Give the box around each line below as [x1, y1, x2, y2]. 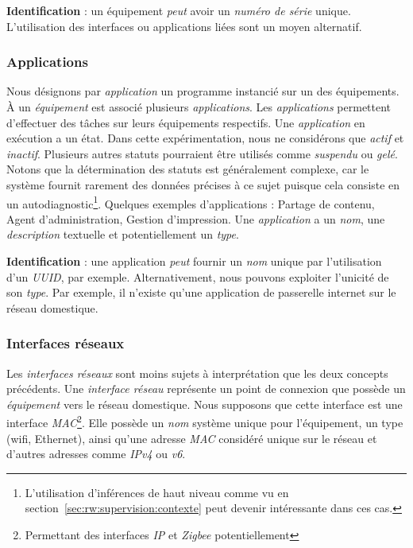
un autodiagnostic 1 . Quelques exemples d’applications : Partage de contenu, [6, 192, 375, 212]
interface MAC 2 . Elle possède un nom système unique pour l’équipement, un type [6, 412, 403, 431]
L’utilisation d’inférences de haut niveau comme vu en [25, 484, 289, 500]
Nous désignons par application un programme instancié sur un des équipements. [6, 83, 399, 99]
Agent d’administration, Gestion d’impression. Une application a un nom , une [6, 210, 385, 227]
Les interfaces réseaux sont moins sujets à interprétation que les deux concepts [6, 364, 388, 381]
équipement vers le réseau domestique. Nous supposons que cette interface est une [6, 395, 403, 412]
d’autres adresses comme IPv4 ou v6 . [6, 445, 186, 462]
